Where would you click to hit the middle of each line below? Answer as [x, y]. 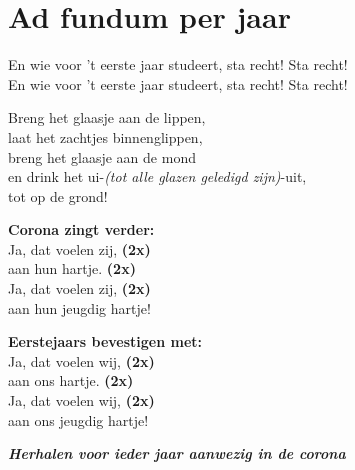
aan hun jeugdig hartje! [79, 307]
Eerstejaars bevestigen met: [105, 341]
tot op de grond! [58, 195]
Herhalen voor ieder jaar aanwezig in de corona [177, 453]
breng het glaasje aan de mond [102, 156]
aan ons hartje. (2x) [71, 380]
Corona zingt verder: [81, 229]
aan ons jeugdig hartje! [78, 419]
